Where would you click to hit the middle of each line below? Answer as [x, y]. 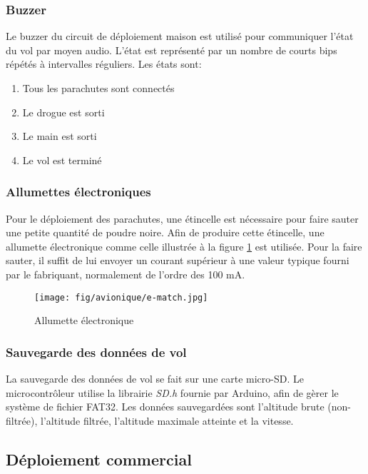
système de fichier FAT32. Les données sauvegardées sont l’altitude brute [165, 407]
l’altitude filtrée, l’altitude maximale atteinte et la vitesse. [167, 420]
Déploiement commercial [99, 459]
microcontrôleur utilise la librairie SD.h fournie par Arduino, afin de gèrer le [172, 392]
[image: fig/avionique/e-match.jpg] [121, 297]
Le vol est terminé [62, 160]
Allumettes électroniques [78, 192]
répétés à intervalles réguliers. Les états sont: [104, 64]
